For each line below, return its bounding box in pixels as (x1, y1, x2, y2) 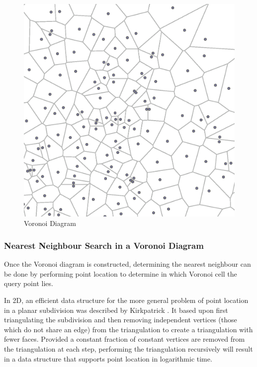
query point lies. (4, 278, 53, 289)
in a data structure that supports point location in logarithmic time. (4, 353, 212, 364)
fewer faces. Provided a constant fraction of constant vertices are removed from (4, 334, 245, 344)
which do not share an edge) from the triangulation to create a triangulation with (4, 324, 253, 334)
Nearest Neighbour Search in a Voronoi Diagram (4, 239, 204, 251)
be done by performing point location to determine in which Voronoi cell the (4, 268, 237, 279)
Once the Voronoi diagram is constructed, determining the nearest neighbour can (4, 259, 251, 269)
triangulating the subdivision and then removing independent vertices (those (4, 314, 237, 325)
